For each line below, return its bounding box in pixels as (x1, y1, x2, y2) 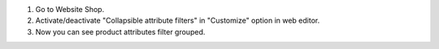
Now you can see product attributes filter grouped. (35, 27, 206, 36)
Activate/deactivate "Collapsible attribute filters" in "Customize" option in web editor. (35, 16, 320, 26)
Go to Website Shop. (35, 5, 105, 14)
